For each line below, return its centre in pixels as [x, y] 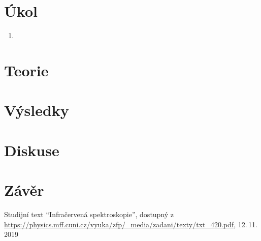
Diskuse [32, 150]
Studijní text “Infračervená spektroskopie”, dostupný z [89, 214]
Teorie [26, 70]
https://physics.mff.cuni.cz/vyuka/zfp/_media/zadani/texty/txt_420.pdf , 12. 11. [131, 224]
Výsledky [37, 110]
